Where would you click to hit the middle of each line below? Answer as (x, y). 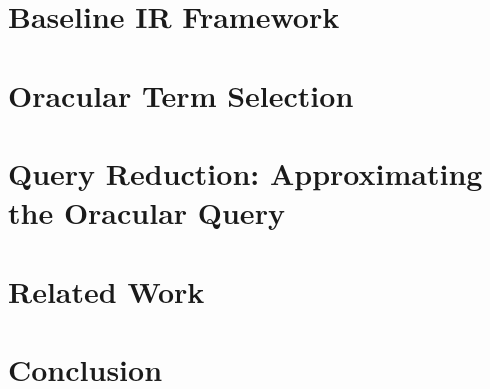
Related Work (106, 290)
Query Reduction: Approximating (245, 172)
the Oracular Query (146, 212)
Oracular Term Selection (181, 94)
